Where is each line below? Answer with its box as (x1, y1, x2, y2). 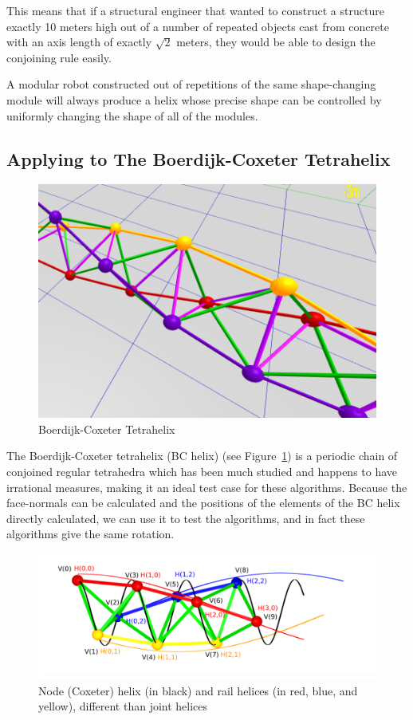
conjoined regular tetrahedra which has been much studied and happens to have (6, 463, 398, 480)
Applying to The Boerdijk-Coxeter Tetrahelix (6, 146, 391, 171)
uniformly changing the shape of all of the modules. (6, 107, 258, 124)
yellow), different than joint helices (38, 698, 208, 714)
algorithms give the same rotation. (6, 525, 175, 542)
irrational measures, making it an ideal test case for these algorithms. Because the (6, 478, 407, 495)
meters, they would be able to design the (176, 33, 376, 50)
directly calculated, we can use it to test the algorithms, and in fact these (6, 510, 365, 526)
